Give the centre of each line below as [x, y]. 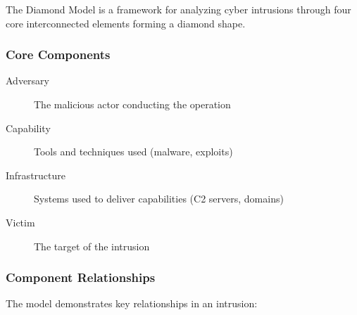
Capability [28, 128]
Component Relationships [81, 277]
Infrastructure [36, 175]
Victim [20, 222]
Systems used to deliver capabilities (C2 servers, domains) [159, 199]
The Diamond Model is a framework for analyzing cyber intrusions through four [178, 9]
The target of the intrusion [92, 246]
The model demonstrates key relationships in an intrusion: [132, 303]
